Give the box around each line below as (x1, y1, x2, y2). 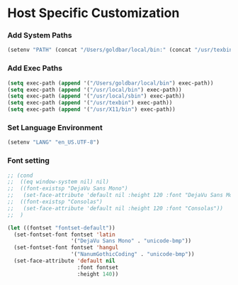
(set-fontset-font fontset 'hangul (13, 244, 119, 252)
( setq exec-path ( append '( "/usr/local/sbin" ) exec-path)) (7, 92, 186, 100)
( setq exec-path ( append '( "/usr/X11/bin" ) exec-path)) (7, 106, 176, 113)
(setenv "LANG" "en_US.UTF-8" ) (7, 139, 100, 146)
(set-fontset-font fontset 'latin (13, 231, 115, 238)
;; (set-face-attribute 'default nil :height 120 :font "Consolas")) (7, 205, 223, 212)
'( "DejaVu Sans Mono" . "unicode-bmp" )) (70, 237, 192, 244)
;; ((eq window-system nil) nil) (7, 178, 110, 185)
